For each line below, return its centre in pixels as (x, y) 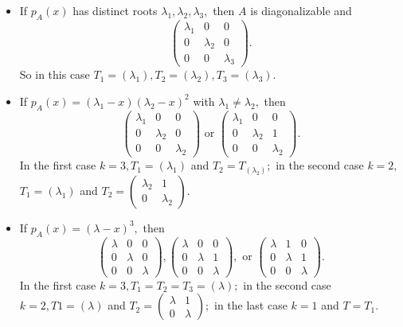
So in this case (55, 74)
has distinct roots (115, 10)
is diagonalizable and (301, 10)
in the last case (250, 305)
